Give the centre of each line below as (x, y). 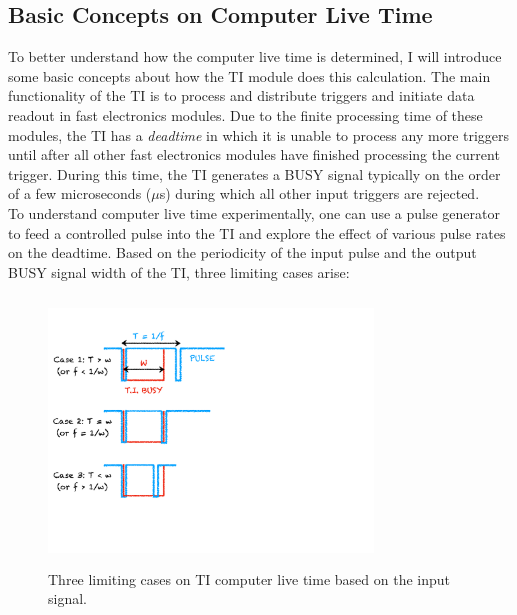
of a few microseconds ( (80, 193)
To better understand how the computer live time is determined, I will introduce (255, 56)
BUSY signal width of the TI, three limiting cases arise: (179, 271)
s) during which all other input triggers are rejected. (319, 193)
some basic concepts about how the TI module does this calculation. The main (249, 75)
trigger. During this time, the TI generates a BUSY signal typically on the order (254, 173)
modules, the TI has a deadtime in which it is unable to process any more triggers (259, 134)
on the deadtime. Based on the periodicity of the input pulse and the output (242, 252)
